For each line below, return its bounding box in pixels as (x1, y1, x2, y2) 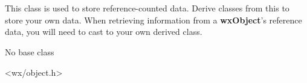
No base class (5, 45, 54, 58)
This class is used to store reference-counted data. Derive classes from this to (5, 2, 289, 14)
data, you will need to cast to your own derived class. (5, 25, 202, 38)
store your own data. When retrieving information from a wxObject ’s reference (5, 13, 302, 26)
